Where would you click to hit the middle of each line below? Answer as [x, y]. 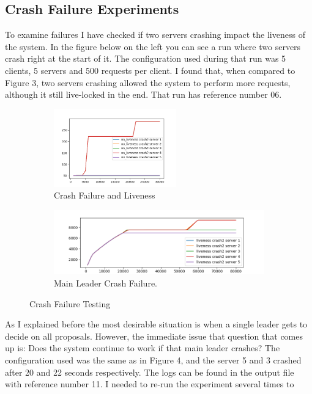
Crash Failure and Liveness [105, 195]
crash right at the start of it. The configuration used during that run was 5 [146, 58]
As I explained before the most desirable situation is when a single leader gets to [156, 324]
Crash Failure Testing [70, 303]
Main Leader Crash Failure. [106, 283]
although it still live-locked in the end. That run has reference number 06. [143, 94]
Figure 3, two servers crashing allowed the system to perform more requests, [148, 82]
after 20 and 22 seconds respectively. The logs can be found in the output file [150, 372]
